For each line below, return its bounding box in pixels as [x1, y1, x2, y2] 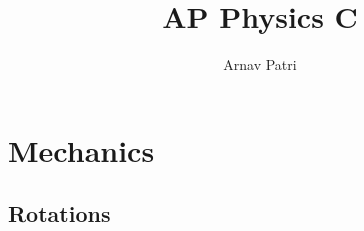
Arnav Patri [223, 54, 297, 75]
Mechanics [8, 129, 155, 170]
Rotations [8, 198, 111, 229]
